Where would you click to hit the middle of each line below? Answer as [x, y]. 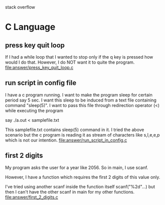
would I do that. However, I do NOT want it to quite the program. [70, 62]
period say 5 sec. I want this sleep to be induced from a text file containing [81, 100]
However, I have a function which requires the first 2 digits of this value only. [83, 177]
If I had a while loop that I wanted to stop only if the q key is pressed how [79, 57]
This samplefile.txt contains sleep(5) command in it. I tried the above [75, 130]
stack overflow [20, 7]
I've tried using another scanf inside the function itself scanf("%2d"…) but [80, 186]
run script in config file [41, 83]
